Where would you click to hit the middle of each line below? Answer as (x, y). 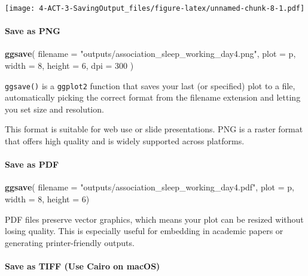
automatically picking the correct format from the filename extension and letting (153, 97)
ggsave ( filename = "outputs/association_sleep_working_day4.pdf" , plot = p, (150, 187)
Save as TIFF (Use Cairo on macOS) (83, 266)
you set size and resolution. (54, 109)
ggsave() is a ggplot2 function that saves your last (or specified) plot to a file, (150, 85)
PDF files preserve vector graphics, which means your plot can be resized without (154, 219)
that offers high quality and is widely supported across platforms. (125, 141)
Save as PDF (32, 164)
